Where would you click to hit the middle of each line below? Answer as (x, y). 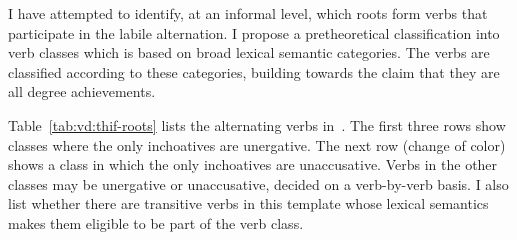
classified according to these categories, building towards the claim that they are (254, 71)
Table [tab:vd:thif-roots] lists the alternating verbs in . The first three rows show (257, 124)
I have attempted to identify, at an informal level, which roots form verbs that (248, 13)
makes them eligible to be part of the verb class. (156, 222)
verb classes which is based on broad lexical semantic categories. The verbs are (249, 52)
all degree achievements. (82, 91)
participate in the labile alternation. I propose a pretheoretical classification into (254, 32)
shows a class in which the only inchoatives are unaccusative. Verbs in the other (253, 164)
